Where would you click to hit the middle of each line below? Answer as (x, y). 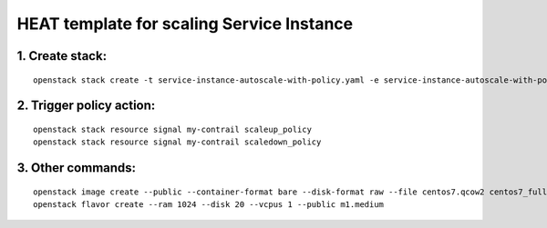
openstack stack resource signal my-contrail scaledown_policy (177, 142)
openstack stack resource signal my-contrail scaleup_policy (172, 129)
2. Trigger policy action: (86, 106)
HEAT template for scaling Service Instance (185, 24)
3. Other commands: (77, 168)
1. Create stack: (62, 56)
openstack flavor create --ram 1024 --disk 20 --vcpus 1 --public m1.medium (209, 205)
